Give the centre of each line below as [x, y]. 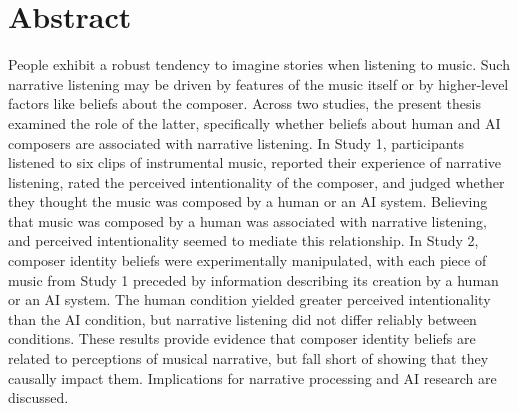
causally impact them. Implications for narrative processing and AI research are [252, 377]
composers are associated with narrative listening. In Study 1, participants [236, 142]
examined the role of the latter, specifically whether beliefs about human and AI [254, 122]
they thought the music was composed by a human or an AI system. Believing [248, 201]
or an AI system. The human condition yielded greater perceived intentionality [249, 299]
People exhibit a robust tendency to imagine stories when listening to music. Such [259, 64]
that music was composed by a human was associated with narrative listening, [247, 220]
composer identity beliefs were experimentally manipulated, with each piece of [247, 260]
